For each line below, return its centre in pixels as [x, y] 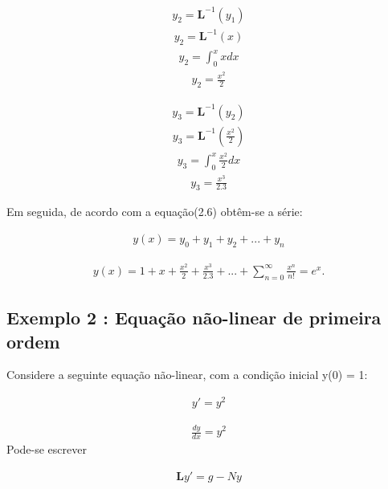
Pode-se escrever [47, 449]
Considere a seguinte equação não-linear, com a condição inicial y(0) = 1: [187, 375]
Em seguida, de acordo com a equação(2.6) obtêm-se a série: [155, 212]
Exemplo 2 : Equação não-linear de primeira [194, 318]
